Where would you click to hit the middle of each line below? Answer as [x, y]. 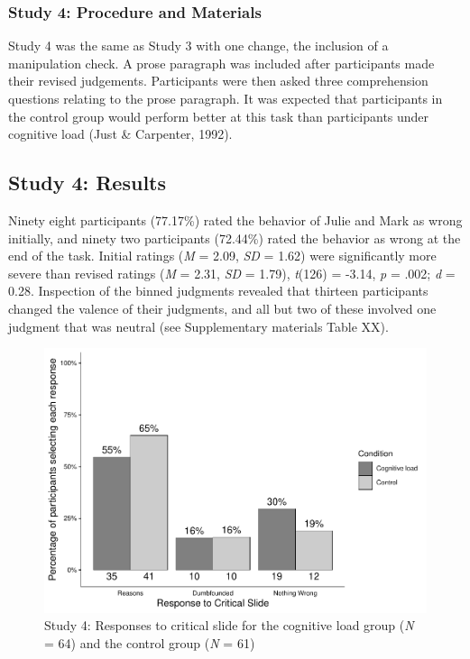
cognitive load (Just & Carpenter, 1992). [120, 134]
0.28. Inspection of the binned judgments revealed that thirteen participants [218, 291]
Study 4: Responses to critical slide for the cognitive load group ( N [229, 625]
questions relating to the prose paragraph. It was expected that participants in [226, 98]
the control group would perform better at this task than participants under [219, 116]
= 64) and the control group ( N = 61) [150, 642]
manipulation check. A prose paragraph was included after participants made [221, 63]
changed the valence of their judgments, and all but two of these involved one [222, 308]
